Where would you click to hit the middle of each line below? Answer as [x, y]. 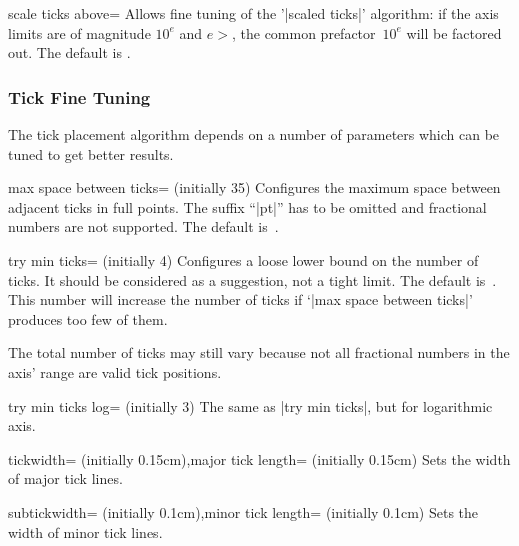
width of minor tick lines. [85, 531]
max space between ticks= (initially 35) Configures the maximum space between [254, 187]
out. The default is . [69, 52]
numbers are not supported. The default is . [143, 226]
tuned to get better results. [91, 153]
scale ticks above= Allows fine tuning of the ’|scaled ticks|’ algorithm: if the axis [253, 13]
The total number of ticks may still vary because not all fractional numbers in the [259, 352]
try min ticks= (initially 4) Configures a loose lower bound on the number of [243, 259]
